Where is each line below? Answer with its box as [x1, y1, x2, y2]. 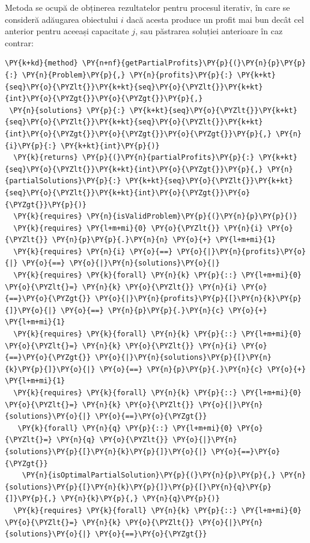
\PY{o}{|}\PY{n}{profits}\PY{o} [177, 247, 306, 256]
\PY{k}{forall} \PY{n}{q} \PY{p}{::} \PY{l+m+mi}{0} [17, 423, 233, 432]
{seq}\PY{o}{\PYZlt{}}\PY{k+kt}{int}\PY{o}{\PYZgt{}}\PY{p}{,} [5, 165, 263, 174]
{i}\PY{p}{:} [5, 141, 56, 150]
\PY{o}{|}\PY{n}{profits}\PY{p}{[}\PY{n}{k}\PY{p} [95, 294, 302, 303]
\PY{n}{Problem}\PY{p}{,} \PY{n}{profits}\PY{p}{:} [22, 70, 233, 79]
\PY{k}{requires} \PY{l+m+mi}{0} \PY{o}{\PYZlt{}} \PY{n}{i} [13, 223, 263, 232]
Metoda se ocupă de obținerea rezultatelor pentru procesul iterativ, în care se [5, 1, 290, 13]
